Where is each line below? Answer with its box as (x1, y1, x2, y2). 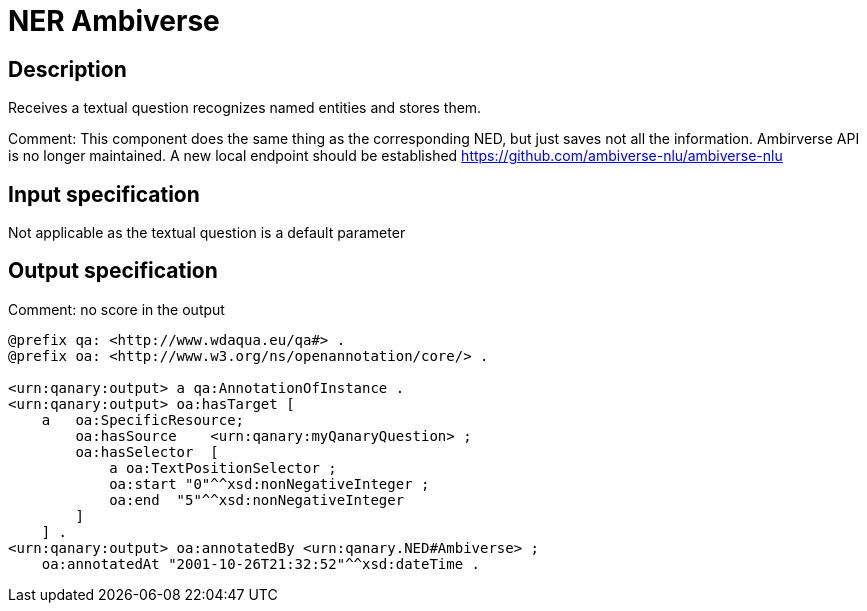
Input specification (8, 181, 200, 207)
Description (8, 56, 127, 82)
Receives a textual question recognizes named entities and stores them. (8, 99, 482, 117)
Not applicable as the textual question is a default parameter (8, 224, 406, 242)
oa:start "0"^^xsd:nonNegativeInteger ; (109, 475, 430, 492)
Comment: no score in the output (8, 300, 225, 318)
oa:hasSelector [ (75, 443, 219, 460)
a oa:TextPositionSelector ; (109, 459, 337, 476)
